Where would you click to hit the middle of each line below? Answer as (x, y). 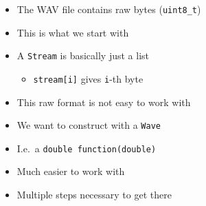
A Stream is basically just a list (83, 55)
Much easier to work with (71, 171)
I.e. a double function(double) (87, 148)
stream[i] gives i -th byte (88, 78)
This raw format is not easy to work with (104, 102)
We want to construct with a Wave (89, 125)
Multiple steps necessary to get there (94, 195)
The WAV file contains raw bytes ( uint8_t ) (109, 9)
